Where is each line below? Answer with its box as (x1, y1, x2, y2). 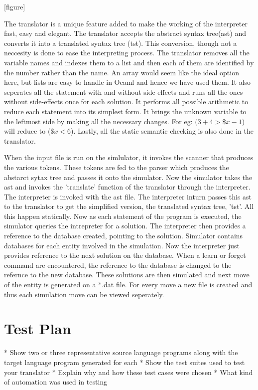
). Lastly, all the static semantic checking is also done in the (71, 126, 254, 136)
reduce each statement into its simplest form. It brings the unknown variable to (4, 106, 247, 116)
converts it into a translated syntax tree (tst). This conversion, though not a (4, 37, 237, 48)
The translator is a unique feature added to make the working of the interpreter (4, 18, 248, 28)
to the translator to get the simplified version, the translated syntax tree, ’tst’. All (4, 201, 254, 211)
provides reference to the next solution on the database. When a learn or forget (4, 250, 246, 260)
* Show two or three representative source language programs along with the (4, 347, 238, 358)
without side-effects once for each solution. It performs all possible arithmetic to (4, 96, 249, 107)
